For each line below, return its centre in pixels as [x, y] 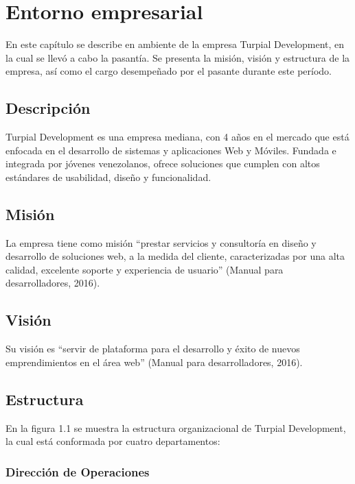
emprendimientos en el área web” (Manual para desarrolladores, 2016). [154, 362]
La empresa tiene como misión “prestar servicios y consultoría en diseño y [161, 242]
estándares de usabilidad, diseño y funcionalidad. [108, 177]
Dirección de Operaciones [78, 471]
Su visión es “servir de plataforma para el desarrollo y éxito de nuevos [153, 349]
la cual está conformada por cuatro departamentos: [113, 441]
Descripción [48, 108]
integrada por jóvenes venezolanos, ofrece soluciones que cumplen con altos [163, 164]
